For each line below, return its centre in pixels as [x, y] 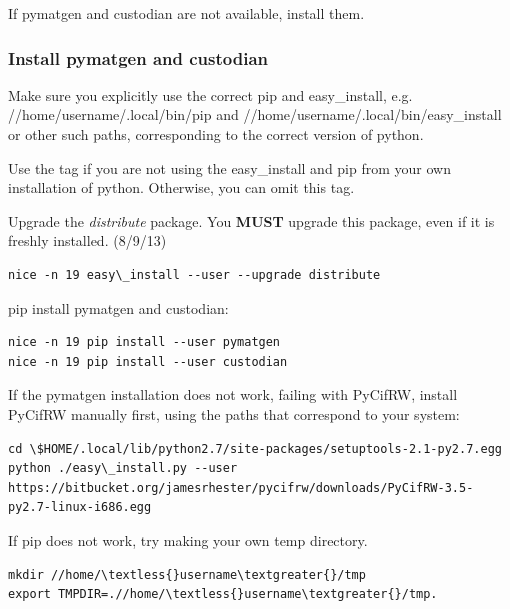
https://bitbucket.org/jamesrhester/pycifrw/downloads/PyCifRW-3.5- [241, 487]
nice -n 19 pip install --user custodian [148, 361]
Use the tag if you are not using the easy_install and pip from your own [229, 167]
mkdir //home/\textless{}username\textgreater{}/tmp [187, 574]
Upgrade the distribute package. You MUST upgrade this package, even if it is [251, 220]
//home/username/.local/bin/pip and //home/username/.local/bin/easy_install [255, 114]
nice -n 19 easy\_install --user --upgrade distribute [194, 274]
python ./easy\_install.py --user [123, 468]
